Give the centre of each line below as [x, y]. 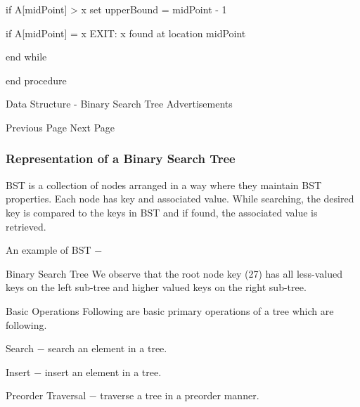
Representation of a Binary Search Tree [121, 159]
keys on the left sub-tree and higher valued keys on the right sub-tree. [156, 287]
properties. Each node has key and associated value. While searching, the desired [180, 199]
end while [26, 57]
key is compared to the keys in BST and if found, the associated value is [162, 212]
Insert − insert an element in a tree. [84, 372]
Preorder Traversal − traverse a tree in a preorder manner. [133, 395]
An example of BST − [54, 250]
